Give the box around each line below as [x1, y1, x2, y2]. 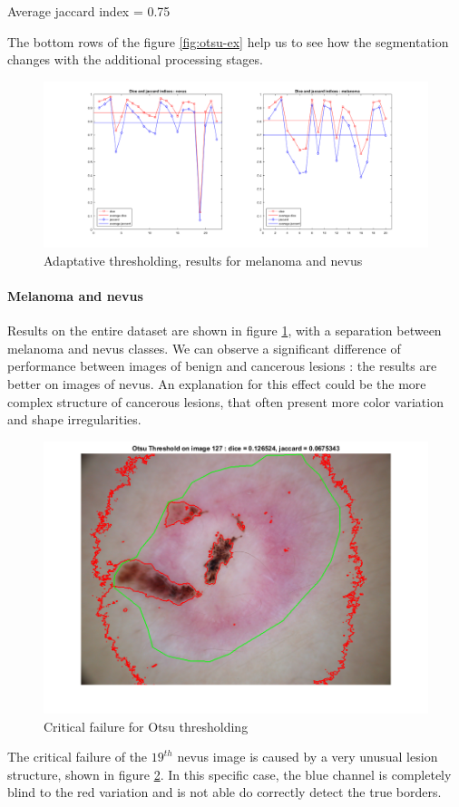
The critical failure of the [7, 747, 148, 766]
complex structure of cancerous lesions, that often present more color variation [7, 392, 444, 411]
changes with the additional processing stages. [7, 50, 263, 69]
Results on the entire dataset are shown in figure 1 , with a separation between [7, 321, 442, 340]
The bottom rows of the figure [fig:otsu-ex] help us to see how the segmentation [7, 32, 449, 51]
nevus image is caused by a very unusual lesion [177, 747, 438, 766]
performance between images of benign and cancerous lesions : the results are [7, 356, 437, 375]
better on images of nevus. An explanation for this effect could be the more [7, 374, 426, 393]
